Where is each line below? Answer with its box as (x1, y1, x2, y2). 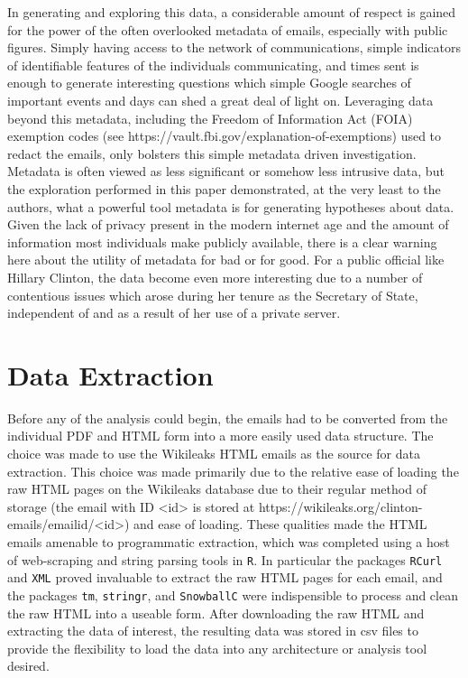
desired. (7, 656, 50, 675)
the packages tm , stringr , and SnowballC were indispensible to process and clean (7, 585, 458, 604)
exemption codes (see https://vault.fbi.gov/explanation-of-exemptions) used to (7, 126, 442, 145)
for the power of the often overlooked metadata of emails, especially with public (7, 20, 448, 39)
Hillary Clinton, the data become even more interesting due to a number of (7, 267, 423, 286)
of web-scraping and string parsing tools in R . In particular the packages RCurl (7, 550, 443, 569)
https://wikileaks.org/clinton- (258, 497, 423, 515)
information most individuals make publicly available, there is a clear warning (7, 232, 437, 251)
